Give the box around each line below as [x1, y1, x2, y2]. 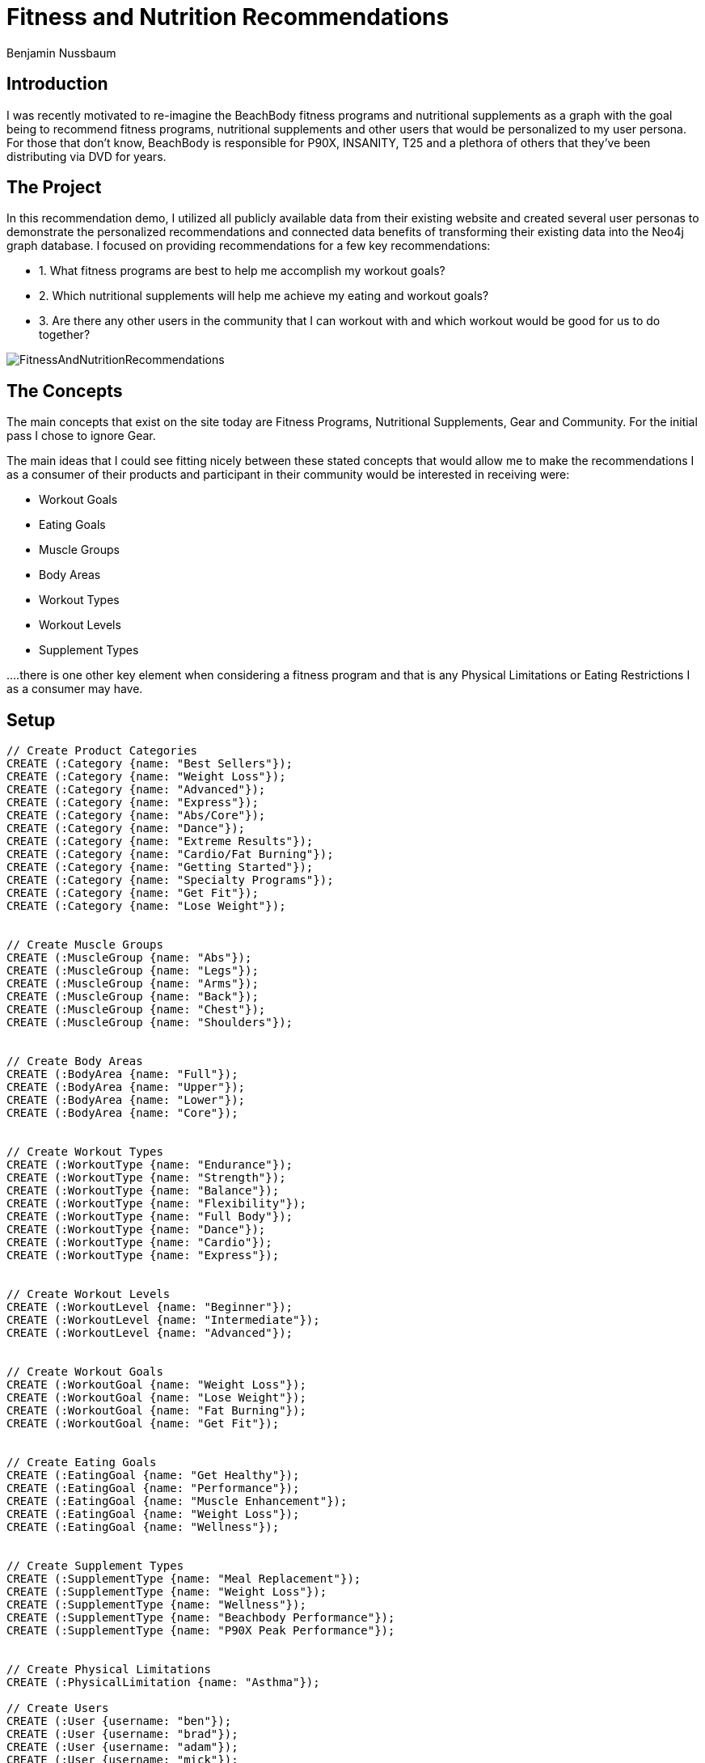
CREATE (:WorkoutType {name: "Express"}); [6, 1249, 280, 1262]
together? [39, 328, 91, 342]
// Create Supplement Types [6, 1559, 184, 1573]
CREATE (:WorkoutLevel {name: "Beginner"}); [6, 1300, 293, 1314]
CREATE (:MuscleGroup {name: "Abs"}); [6, 951, 252, 965]
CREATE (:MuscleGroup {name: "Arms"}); [6, 977, 259, 991]
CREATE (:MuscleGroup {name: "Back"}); [6, 990, 259, 1004]
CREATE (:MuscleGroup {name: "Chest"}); [6, 1003, 266, 1017]
